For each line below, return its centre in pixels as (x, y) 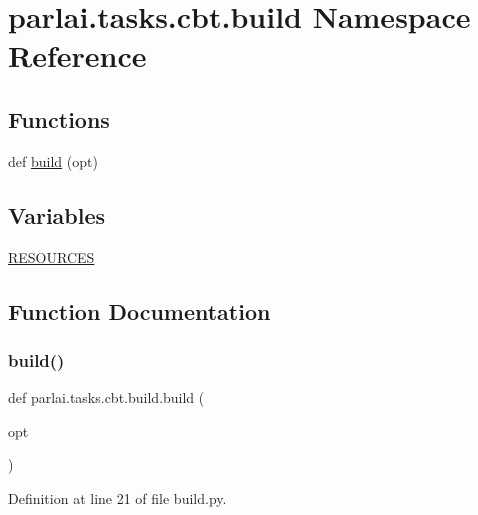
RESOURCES (51, 256)
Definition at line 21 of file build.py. (117, 497)
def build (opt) (53, 160)
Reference (77, 55)
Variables (57, 214)
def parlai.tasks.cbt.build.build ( (106, 397)
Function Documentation (139, 310)
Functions (59, 118)
